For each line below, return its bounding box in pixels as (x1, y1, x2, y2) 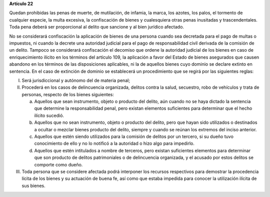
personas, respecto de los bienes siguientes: (21, 91, 114, 97)
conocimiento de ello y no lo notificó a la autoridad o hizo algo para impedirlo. (34, 140, 194, 146)
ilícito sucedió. (34, 112, 64, 118)
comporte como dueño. (34, 161, 83, 167)
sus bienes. (21, 182, 45, 188)
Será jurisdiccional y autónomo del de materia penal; (21, 77, 130, 83)
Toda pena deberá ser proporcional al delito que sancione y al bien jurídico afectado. (9, 24, 184, 30)
